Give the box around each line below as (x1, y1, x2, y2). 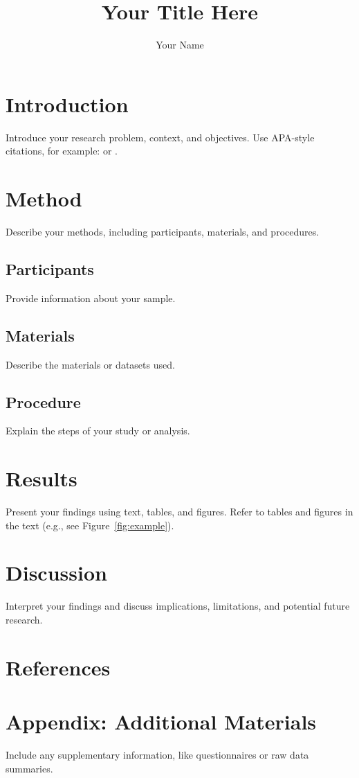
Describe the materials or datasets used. (6, 357, 175, 371)
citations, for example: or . (6, 143, 118, 158)
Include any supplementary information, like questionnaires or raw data (6, 748, 309, 762)
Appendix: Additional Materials (6, 707, 317, 736)
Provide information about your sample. (6, 290, 176, 305)
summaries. (6, 761, 53, 775)
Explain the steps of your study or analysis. (6, 423, 190, 438)
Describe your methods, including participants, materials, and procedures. (6, 224, 320, 238)
